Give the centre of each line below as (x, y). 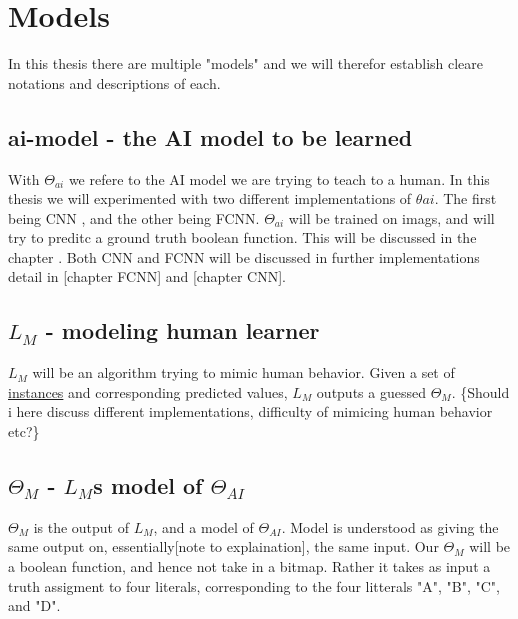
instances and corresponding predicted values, (148, 391)
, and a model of (203, 526)
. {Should (480, 391)
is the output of (81, 526)
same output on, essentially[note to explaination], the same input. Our (223, 546)
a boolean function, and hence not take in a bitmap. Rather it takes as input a (249, 566)
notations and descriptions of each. (114, 82)
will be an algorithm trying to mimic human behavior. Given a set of (243, 372)
